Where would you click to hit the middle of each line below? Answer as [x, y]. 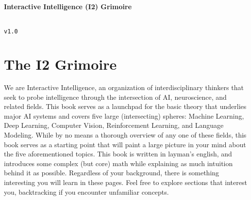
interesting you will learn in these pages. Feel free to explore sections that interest [125, 182]
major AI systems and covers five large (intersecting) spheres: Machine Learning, [124, 115]
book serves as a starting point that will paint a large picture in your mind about [125, 144]
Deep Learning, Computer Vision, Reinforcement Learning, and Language [114, 125]
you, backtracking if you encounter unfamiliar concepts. [86, 192]
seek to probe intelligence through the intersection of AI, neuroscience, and [115, 97]
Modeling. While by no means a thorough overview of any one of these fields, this [125, 134]
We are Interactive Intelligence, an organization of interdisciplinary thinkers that [124, 87]
